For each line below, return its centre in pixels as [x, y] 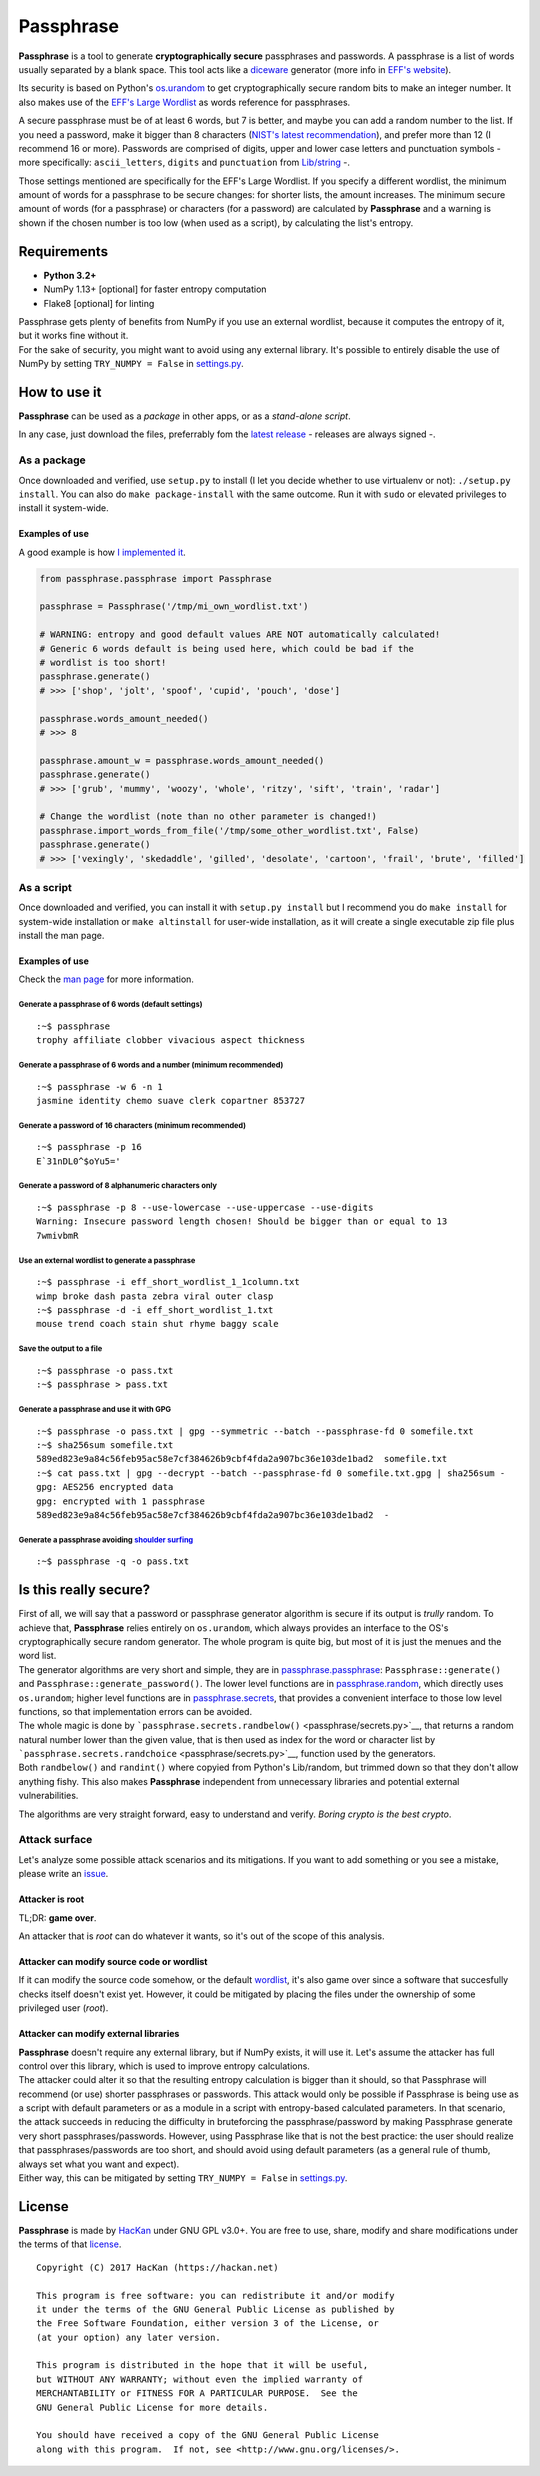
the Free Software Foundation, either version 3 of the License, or [207, 2323]
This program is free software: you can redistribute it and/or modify [215, 2295]
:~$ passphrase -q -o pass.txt [113, 1561]
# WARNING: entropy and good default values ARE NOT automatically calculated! [240, 634]
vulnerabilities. [48, 1796]
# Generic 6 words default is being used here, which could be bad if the [227, 648]
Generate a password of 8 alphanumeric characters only [117, 1186]
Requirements [63, 251]
